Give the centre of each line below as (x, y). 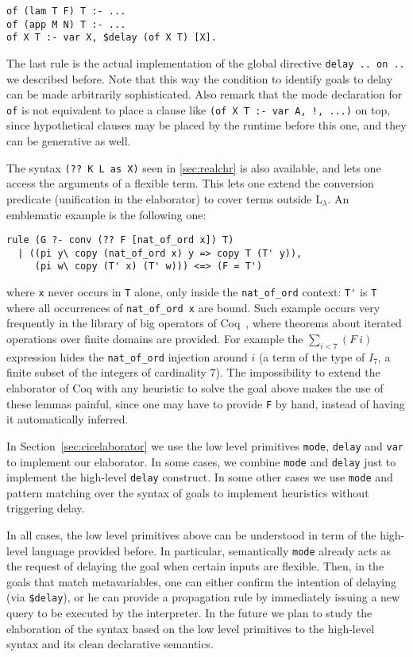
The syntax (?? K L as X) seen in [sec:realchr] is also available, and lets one (194, 167)
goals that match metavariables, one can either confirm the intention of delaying (202, 581)
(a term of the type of (312, 356)
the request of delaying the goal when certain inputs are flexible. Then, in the (195, 566)
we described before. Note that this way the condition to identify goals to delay (200, 78)
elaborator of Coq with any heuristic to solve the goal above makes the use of (195, 388)
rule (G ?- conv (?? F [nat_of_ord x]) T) (120, 240)
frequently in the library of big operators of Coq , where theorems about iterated (204, 323)
